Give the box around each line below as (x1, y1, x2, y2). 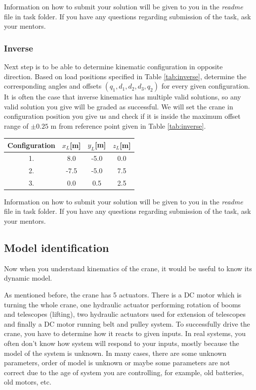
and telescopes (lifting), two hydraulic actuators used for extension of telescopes (4, 309, 246, 319)
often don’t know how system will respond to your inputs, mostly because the (4, 338, 239, 348)
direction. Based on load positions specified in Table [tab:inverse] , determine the (4, 71, 247, 81)
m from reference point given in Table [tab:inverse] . (50, 120, 206, 131)
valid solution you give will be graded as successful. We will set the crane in (4, 101, 233, 111)
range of (4, 120, 29, 131)
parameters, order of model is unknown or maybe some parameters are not (4, 357, 230, 368)
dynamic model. (4, 273, 52, 283)
